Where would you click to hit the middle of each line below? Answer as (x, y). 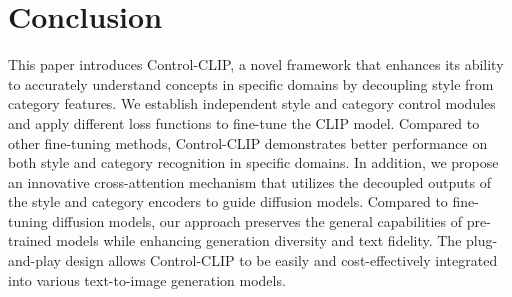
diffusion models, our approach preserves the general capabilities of (257, 220)
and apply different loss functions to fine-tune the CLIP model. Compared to (244, 122)
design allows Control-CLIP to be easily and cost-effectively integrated (281, 260)
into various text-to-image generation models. (147, 279)
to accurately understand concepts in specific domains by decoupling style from (251, 83)
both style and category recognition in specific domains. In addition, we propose (253, 162)
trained (30, 240)
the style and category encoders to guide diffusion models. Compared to (228, 201)
